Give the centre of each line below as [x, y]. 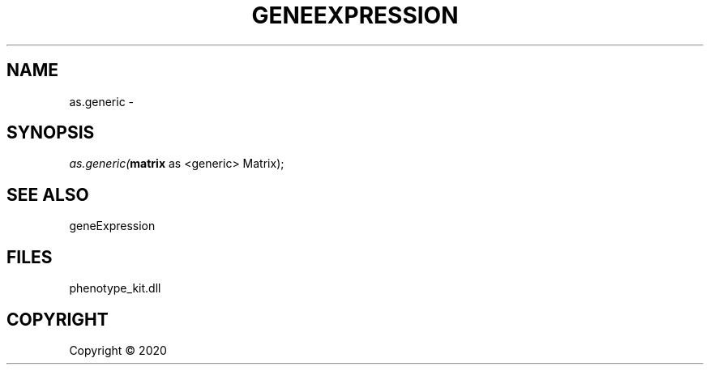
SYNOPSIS [51, 133]
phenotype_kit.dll [115, 288]
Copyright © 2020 [118, 350]
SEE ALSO [48, 194]
